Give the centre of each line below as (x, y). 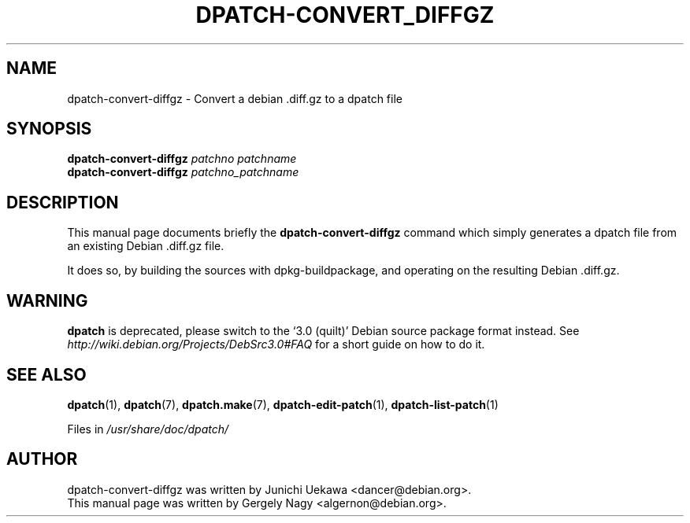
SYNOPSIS (49, 129)
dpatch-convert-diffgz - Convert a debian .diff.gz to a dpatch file (235, 98)
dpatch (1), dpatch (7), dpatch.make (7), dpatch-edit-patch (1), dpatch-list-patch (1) (283, 404)
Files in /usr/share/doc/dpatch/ (148, 429)
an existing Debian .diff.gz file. (146, 246)
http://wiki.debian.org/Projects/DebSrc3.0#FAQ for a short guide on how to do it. (276, 344)
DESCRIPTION (63, 202)
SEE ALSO (46, 374)
